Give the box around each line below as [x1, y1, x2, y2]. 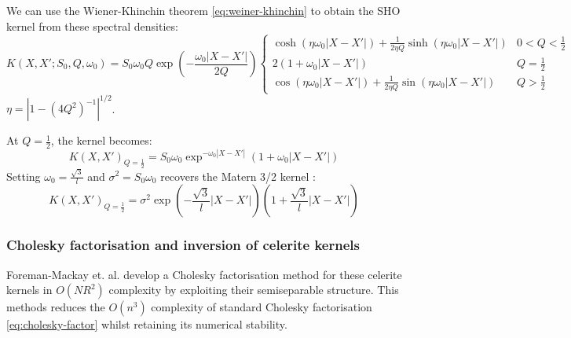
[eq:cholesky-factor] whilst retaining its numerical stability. [6, 316, 287, 332]
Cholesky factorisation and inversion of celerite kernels [6, 235, 360, 255]
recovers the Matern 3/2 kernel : [160, 167, 316, 184]
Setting [6, 167, 41, 184]
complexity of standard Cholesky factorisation [151, 299, 372, 315]
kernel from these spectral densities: [6, 17, 178, 34]
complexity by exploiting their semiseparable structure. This [108, 281, 399, 298]
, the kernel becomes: [50, 132, 152, 149]
